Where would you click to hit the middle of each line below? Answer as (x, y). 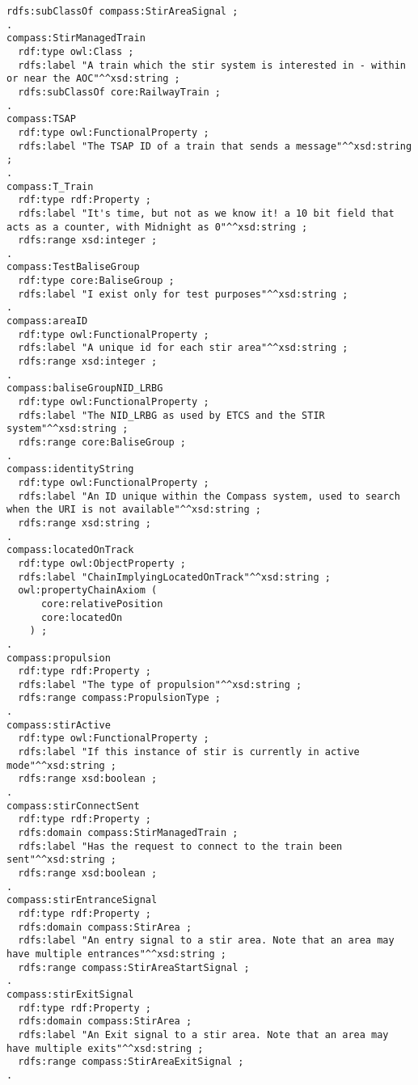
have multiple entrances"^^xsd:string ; (117, 954)
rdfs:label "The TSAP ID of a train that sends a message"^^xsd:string (215, 146)
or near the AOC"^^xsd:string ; (93, 79)
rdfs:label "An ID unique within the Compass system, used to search (209, 496)
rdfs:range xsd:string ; (84, 523)
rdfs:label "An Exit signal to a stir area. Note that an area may (203, 1034)
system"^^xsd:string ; (68, 429)
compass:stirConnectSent (73, 806)
